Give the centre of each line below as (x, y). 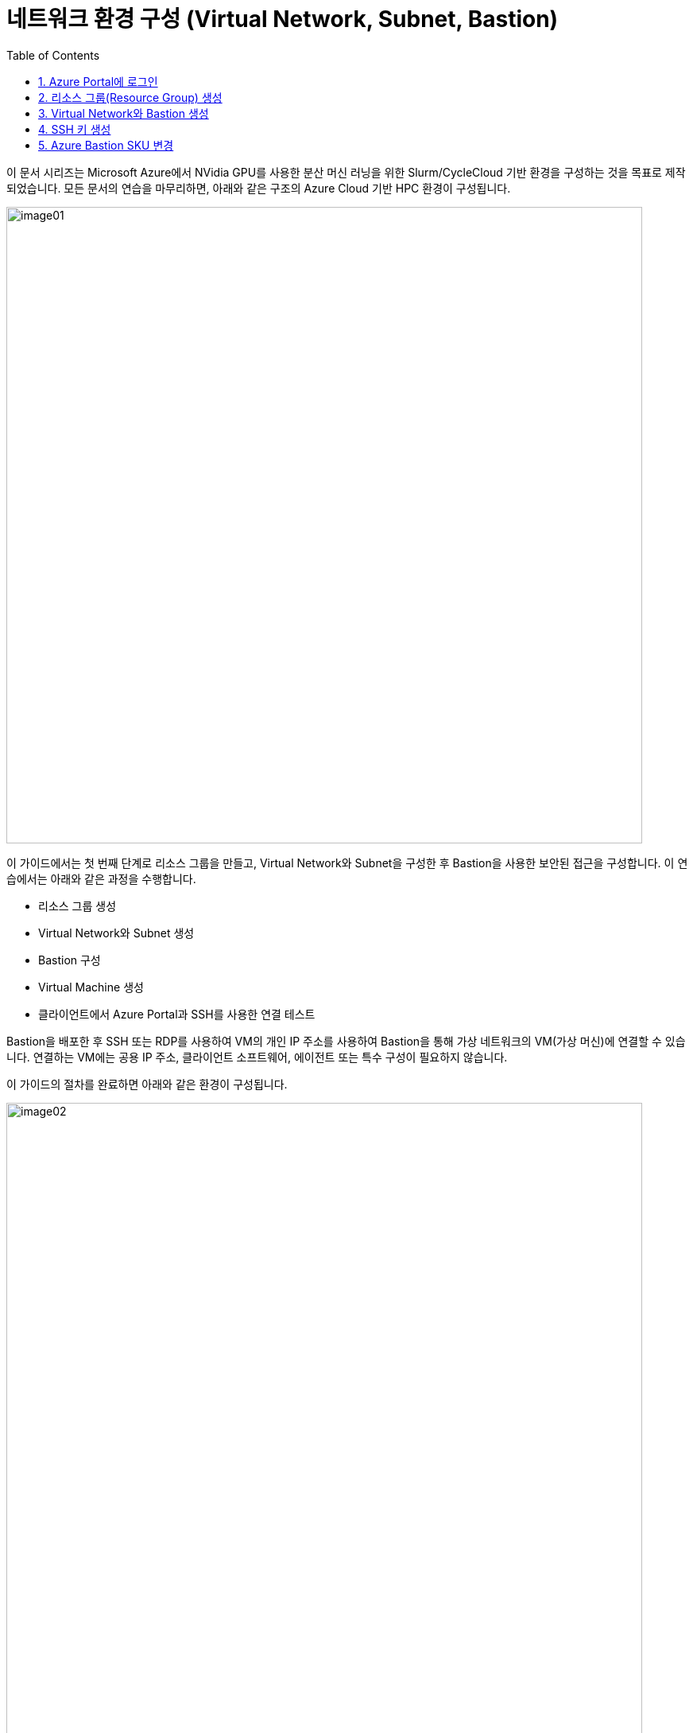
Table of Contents (53, 55)
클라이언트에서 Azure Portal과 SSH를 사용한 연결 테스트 (177, 1014)
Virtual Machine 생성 (91, 987)
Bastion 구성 (70, 960)
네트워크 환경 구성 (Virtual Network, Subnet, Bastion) (283, 19)
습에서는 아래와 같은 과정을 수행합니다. (101, 878)
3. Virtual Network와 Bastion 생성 (124, 113)
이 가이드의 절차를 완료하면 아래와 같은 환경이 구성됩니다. (147, 1084)
